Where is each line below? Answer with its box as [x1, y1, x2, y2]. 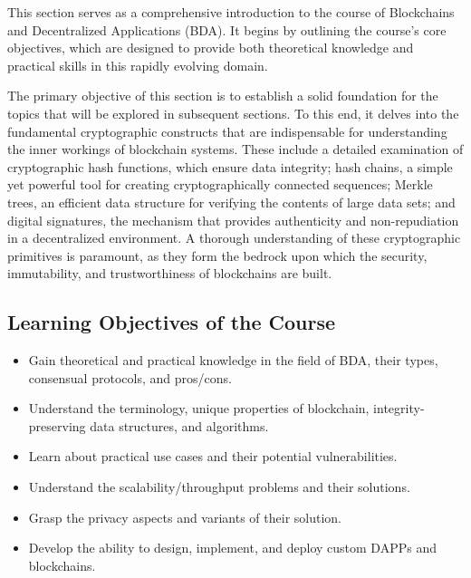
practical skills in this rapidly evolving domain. [7, 55, 268, 74]
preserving [28, 416, 86, 435]
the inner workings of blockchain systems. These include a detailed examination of [7, 140, 464, 159]
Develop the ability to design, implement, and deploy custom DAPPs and [28, 538, 437, 557]
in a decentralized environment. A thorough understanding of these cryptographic [7, 228, 461, 247]
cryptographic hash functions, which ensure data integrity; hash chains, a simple [7, 157, 453, 176]
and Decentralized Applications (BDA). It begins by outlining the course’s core [7, 20, 447, 39]
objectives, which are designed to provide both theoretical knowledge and [7, 38, 414, 57]
